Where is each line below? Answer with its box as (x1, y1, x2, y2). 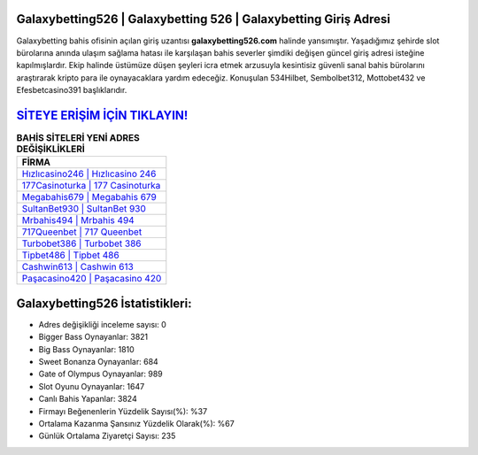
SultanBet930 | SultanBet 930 (21, 203, 146, 215)
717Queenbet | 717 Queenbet (21, 226, 143, 238)
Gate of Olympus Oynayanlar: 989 (38, 368, 163, 380)
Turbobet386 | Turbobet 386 (21, 237, 142, 250)
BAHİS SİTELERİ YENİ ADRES (16, 132, 141, 144)
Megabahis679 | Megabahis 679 (21, 191, 157, 204)
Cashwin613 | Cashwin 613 (21, 261, 135, 274)
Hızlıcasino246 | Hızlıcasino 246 (21, 168, 157, 181)
